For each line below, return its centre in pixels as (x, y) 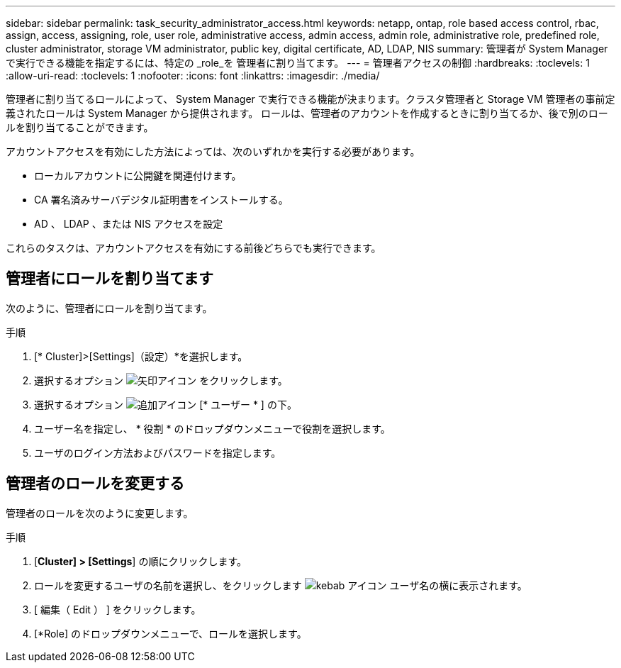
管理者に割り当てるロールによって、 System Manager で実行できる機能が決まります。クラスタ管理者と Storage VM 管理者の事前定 (310, 99)
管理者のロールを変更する (95, 484)
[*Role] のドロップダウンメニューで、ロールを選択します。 (170, 633)
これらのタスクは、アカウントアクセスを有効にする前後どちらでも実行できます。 (194, 248)
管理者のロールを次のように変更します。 (100, 513)
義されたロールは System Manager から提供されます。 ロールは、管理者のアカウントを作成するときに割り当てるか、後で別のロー (307, 113)
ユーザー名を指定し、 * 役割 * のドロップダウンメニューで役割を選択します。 (212, 428)
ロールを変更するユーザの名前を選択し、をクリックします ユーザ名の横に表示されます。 (281, 585)
